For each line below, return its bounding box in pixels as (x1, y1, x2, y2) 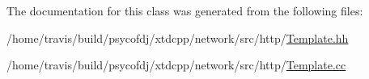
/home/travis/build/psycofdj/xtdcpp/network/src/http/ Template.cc (6, 56, 346, 73)
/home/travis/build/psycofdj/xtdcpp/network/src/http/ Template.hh (6, 29, 349, 46)
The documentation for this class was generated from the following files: (6, 2, 363, 19)
